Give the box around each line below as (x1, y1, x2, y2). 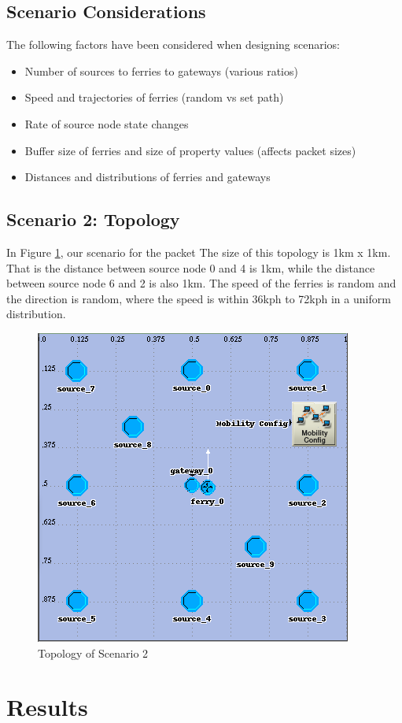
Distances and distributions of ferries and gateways (24, 169, 271, 185)
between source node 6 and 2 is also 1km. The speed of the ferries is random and (6, 275, 396, 291)
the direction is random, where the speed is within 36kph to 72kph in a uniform (6, 290, 391, 306)
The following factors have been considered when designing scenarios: (6, 36, 340, 53)
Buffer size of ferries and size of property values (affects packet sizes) (24, 142, 356, 158)
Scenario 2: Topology (6, 207, 180, 232)
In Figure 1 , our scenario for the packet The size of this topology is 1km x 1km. (6, 243, 391, 260)
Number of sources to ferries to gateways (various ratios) (24, 62, 298, 79)
